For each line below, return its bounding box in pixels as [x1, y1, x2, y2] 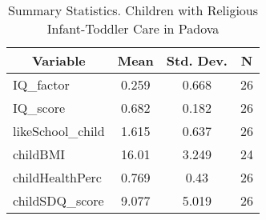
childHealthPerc [13, 168, 102, 186]
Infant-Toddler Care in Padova [46, 19, 220, 38]
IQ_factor [13, 75, 70, 94]
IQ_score [13, 98, 66, 117]
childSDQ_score [13, 191, 104, 210]
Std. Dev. [166, 51, 228, 70]
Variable [31, 51, 86, 70]
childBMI [13, 145, 66, 163]
